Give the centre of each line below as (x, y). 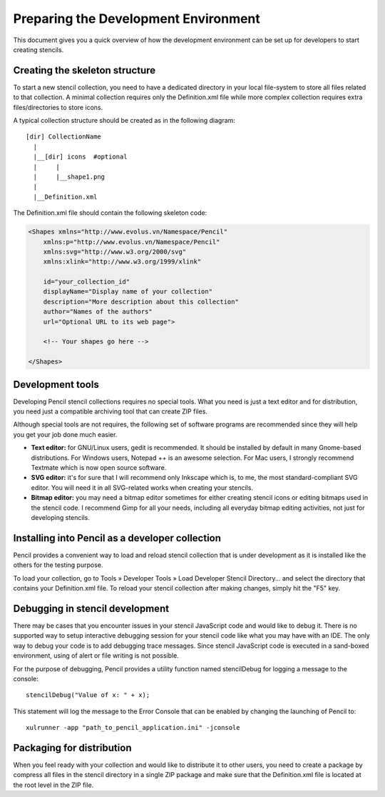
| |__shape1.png (69, 176)
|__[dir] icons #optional (80, 157)
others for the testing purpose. (58, 565)
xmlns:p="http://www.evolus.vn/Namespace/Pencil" (132, 242)
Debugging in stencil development (91, 608)
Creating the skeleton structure (84, 70)
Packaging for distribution (72, 747)
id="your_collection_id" (87, 282)
